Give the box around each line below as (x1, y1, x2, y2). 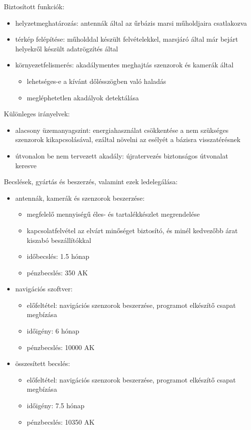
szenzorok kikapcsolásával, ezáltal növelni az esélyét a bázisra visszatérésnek (15, 134, 241, 144)
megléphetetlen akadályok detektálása (27, 92, 139, 102)
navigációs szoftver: (15, 284, 73, 294)
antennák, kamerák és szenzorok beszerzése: (15, 192, 145, 203)
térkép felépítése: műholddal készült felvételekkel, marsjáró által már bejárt (15, 34, 238, 44)
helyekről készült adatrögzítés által (15, 43, 118, 53)
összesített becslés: (15, 358, 70, 368)
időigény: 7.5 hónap (27, 400, 85, 411)
